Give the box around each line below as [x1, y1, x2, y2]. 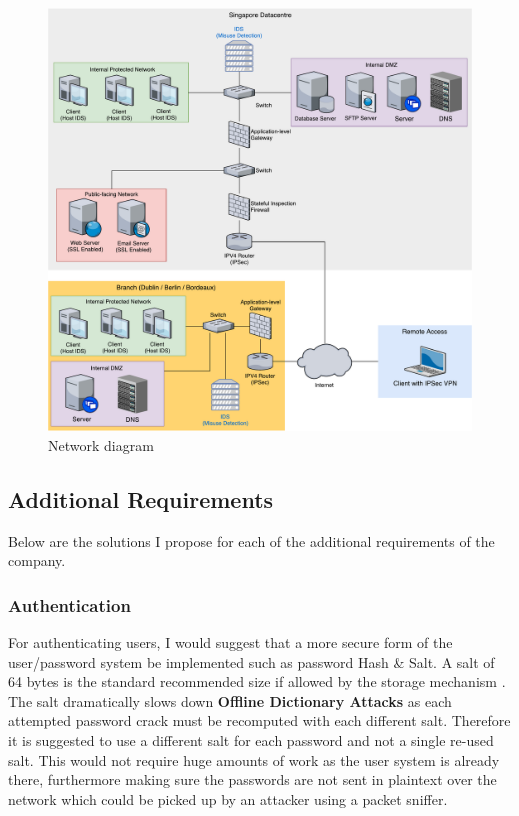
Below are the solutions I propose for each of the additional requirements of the [8, 530, 495, 551]
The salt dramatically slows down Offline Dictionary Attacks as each [8, 690, 452, 711]
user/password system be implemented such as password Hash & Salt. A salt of [8, 651, 495, 672]
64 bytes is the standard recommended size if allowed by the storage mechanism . [8, 671, 506, 692]
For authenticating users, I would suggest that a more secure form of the [8, 631, 453, 652]
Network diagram [48, 434, 154, 455]
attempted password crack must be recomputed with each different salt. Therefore [8, 710, 511, 731]
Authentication [8, 592, 131, 617]
